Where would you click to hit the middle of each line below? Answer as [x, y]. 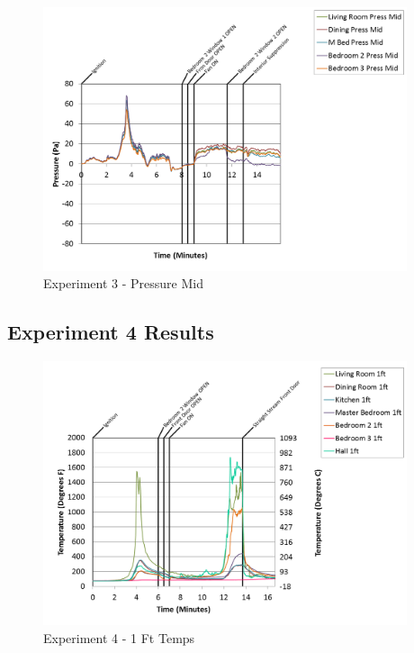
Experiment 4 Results [111, 332]
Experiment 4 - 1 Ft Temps [119, 637]
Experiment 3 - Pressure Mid [123, 283]
